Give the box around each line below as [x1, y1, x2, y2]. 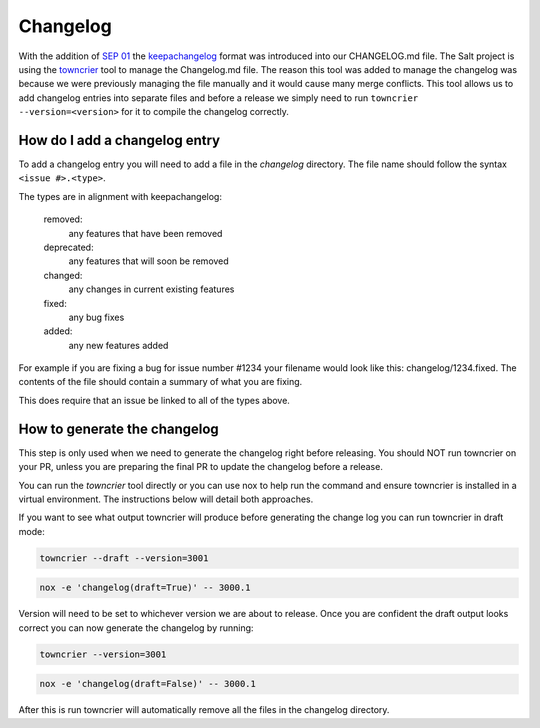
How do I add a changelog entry [18, 131, 220, 149]
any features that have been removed [68, 227, 223, 239]
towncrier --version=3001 [39, 648, 167, 660]
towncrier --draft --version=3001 [39, 552, 209, 564]
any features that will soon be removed [68, 255, 229, 267]
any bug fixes [68, 311, 125, 323]
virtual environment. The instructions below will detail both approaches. [18, 493, 314, 505]
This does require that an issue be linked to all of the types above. [18, 394, 290, 406]
